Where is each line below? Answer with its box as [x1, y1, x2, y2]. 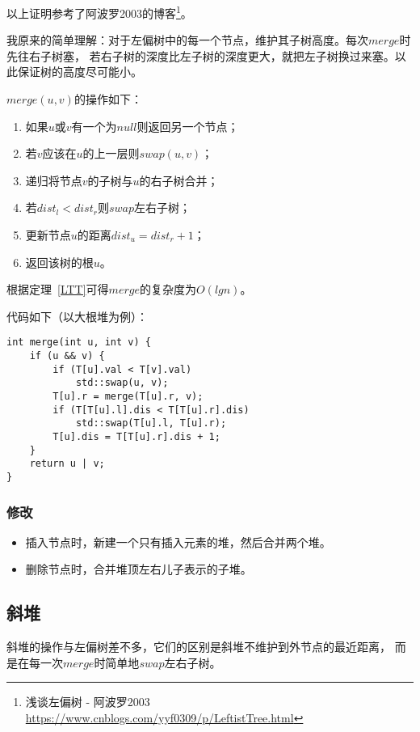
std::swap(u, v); [75, 377, 169, 389]
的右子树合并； [139, 171, 219, 188]
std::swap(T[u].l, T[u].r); [75, 417, 227, 429]
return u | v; [29, 458, 105, 470]
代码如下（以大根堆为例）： [6, 307, 148, 324]
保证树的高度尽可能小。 [17, 63, 142, 80]
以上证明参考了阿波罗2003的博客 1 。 [6, 2, 192, 21]
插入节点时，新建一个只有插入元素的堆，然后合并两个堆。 [25, 533, 331, 550]
